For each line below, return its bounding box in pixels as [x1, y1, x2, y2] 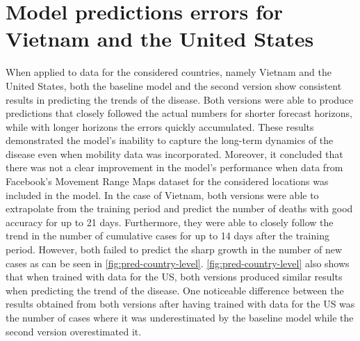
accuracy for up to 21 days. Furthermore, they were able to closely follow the [6, 214, 334, 229]
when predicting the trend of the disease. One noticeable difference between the [6, 283, 344, 297]
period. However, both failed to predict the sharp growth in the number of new [6, 242, 343, 257]
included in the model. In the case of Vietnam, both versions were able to [6, 187, 319, 202]
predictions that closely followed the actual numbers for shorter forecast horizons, [6, 106, 352, 120]
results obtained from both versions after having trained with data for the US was [6, 296, 355, 311]
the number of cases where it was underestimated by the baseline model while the [6, 310, 354, 324]
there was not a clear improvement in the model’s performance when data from [6, 160, 343, 175]
